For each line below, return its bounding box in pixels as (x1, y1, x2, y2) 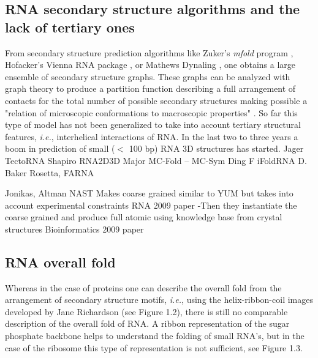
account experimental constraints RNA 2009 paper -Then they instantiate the (5, 198, 297, 211)
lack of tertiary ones (5, 17, 135, 36)
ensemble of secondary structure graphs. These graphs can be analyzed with (5, 70, 290, 83)
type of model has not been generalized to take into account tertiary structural (5, 118, 301, 131)
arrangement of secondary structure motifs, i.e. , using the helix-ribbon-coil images (5, 293, 313, 306)
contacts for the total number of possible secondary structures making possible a (5, 94, 308, 106)
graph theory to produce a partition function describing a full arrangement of (5, 82, 296, 95)
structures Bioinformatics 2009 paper (5, 222, 144, 235)
